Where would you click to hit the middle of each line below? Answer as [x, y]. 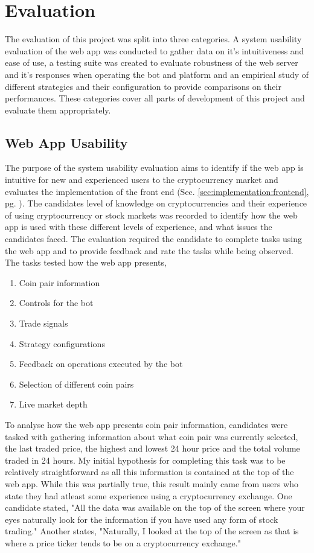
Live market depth [53, 404]
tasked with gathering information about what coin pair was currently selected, [152, 436]
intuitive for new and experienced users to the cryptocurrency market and [142, 180]
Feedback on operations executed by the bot [101, 364]
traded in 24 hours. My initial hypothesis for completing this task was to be [145, 460]
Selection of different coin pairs [76, 384]
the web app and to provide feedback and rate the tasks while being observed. [149, 250]
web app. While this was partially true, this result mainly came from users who [152, 483]
